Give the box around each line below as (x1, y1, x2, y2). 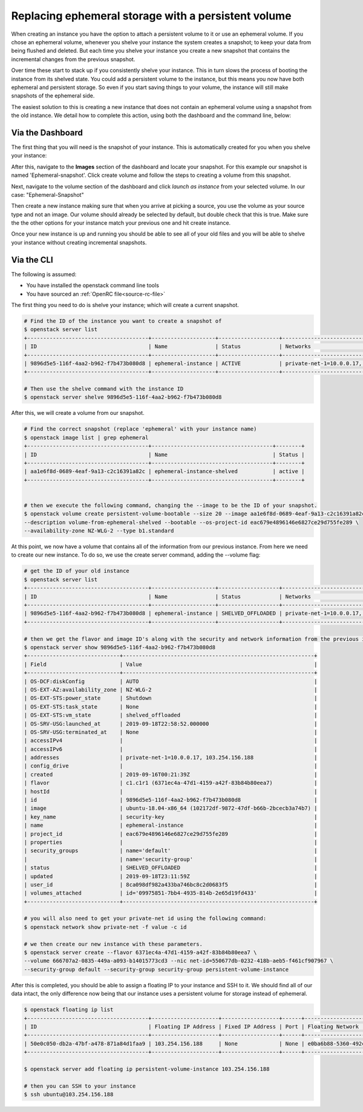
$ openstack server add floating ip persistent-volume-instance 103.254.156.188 (24, 1065, 270, 1072)
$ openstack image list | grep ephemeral (24, 434, 149, 441)
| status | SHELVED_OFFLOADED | (24, 864, 318, 872)
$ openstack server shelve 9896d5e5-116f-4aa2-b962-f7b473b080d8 (24, 394, 222, 401)
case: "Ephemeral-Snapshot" (11, 191, 84, 198)
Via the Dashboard (11, 127, 83, 137)
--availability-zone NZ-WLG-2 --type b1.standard (24, 528, 174, 534)
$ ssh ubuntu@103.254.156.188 (24, 1091, 114, 1098)
